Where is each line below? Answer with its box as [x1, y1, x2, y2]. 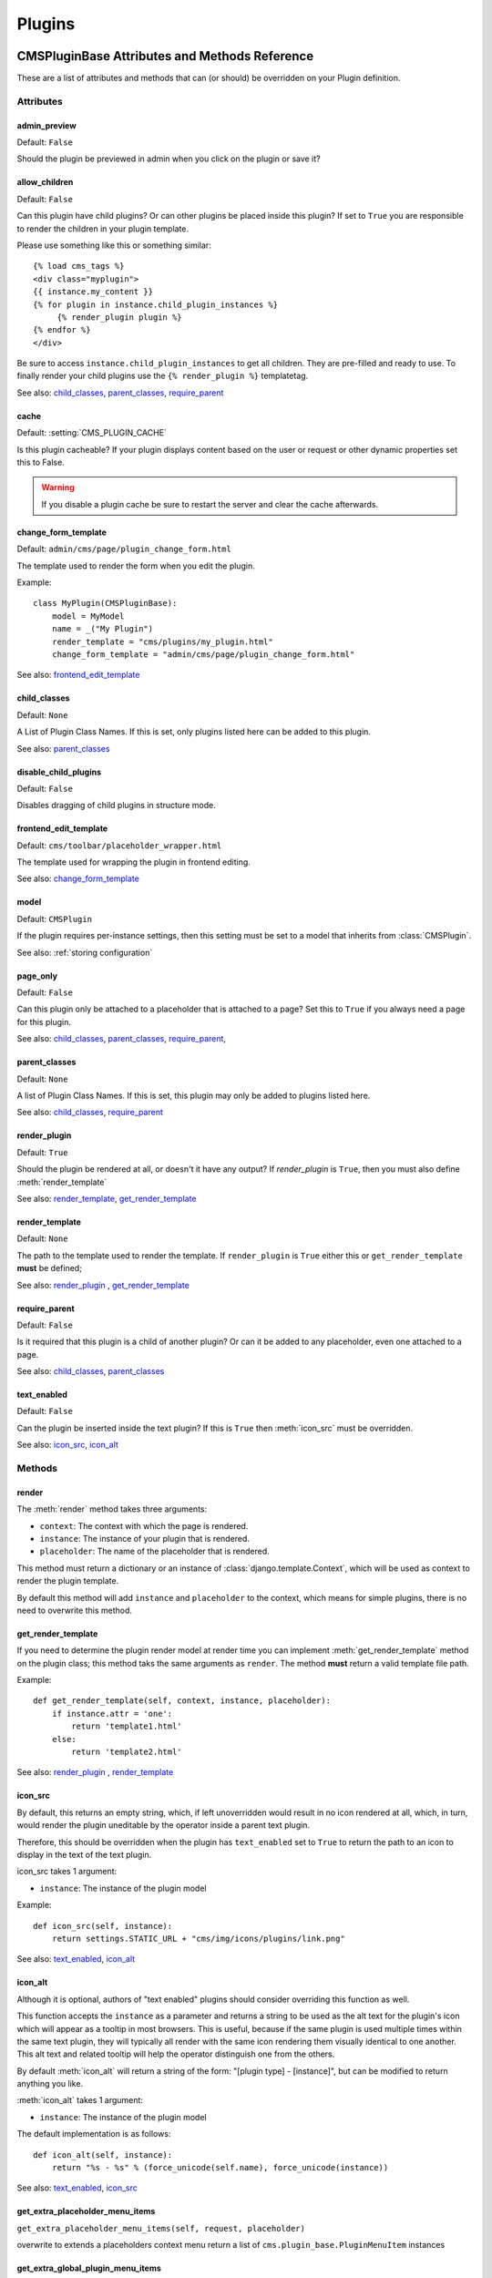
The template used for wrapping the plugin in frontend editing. [16, 857, 251, 867]
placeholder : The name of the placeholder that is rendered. [39, 1545, 271, 1557]
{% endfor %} [33, 324, 91, 335]
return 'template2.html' [71, 1747, 182, 1758]
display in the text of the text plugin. [16, 1850, 152, 1860]
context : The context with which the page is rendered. [39, 1520, 249, 1531]
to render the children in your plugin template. [16, 223, 190, 234]
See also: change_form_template [16, 873, 140, 884]
